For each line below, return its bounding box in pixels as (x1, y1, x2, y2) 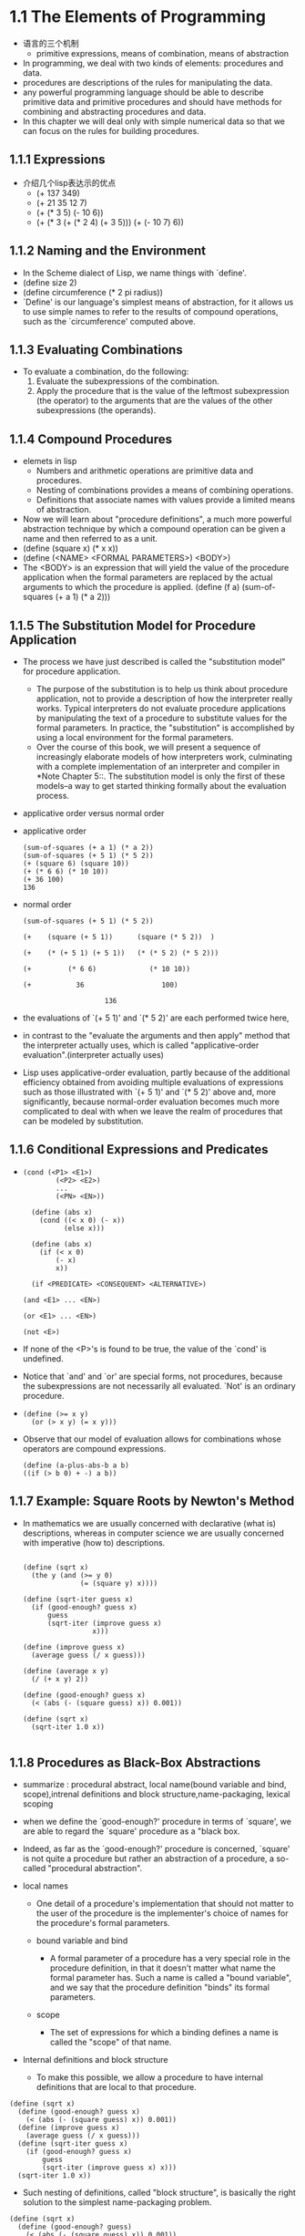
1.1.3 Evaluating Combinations (9, 342, 184, 357)
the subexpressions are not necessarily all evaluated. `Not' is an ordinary (22, 1380, 296, 1392)
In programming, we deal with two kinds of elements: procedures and (22, 57, 284, 68)
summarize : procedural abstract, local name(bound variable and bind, (22, 1779, 287, 1790)
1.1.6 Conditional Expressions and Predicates (9, 1142, 269, 1157)
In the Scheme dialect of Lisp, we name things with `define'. (22, 267, 248, 278)
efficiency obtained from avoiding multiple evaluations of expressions (22, 1077, 284, 1087)
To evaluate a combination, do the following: (22, 367, 189, 378)
